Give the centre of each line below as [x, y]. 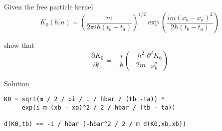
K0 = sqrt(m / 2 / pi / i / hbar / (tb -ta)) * [85, 99]
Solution [17, 83]
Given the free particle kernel [49, 6]
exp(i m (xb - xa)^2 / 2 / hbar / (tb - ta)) [99, 107]
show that [19, 45]
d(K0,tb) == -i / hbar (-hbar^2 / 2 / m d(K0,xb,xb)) [95, 124]
